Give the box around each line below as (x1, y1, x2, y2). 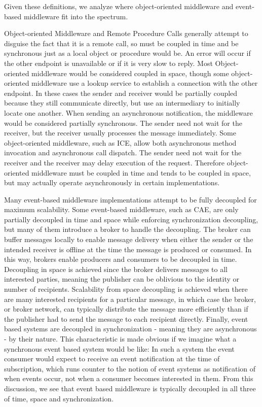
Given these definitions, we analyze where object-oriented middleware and (4, 1, 234, 11)
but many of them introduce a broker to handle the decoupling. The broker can (4, 224, 251, 234)
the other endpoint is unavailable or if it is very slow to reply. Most (4, 57, 213, 68)
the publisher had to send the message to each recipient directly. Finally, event (4, 313, 248, 324)
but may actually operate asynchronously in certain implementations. (4, 177, 220, 188)
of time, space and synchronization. (4, 393, 114, 403)
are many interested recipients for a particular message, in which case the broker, (4, 293, 256, 304)
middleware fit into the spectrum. (23, 11, 128, 21)
